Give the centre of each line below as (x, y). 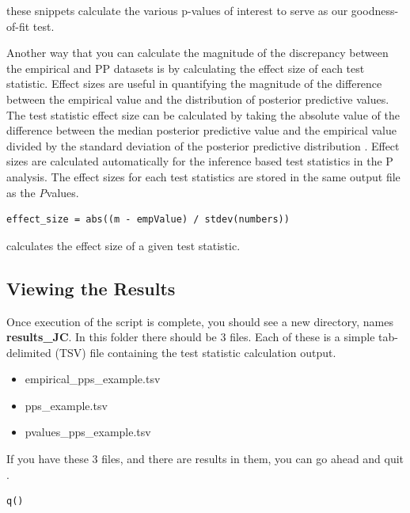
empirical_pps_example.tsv (93, 379)
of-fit (18, 26)
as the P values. (43, 192)
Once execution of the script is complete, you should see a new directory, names (200, 321)
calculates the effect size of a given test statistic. (123, 245)
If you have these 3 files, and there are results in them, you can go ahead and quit (205, 459)
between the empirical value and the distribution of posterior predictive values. (198, 99)
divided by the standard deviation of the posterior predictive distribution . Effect (203, 145)
